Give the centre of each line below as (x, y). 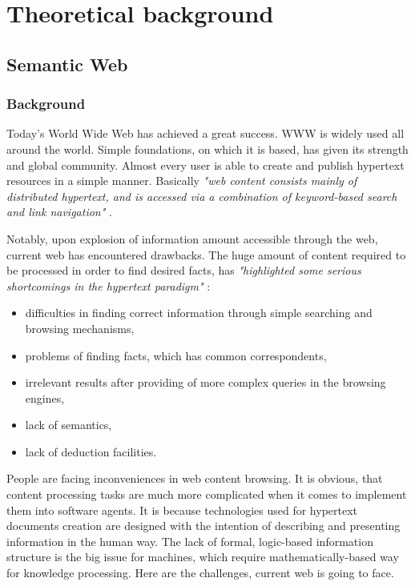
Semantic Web (67, 64)
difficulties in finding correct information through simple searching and (199, 313)
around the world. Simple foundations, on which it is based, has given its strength (207, 149)
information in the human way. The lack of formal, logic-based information (190, 541)
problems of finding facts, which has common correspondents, (176, 355)
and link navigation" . (59, 212)
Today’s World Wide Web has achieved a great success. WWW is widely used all (205, 133)
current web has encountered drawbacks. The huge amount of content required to (206, 254)
